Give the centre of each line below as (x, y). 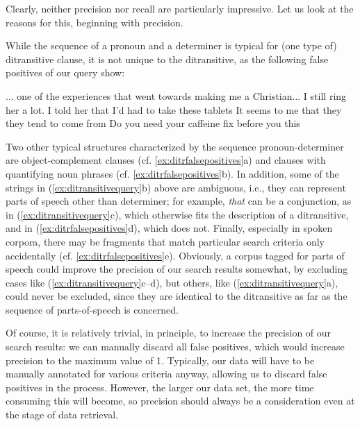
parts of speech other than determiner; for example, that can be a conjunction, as (179, 201)
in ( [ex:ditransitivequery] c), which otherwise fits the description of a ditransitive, (177, 214)
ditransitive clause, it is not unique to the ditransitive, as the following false (167, 59)
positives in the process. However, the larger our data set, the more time (160, 387)
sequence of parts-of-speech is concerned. (92, 309)
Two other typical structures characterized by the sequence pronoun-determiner (175, 146)
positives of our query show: (65, 73)
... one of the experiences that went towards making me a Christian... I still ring (176, 95)
